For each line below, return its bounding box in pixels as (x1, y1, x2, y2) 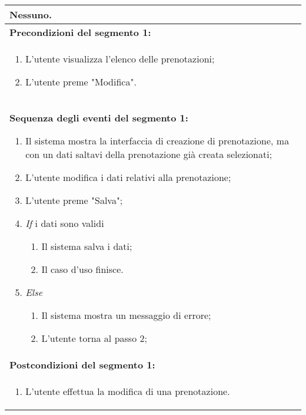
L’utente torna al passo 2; (41, 331, 147, 345)
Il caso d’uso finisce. (41, 262, 124, 276)
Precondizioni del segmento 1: (9, 25, 151, 39)
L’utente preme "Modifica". (25, 75, 137, 88)
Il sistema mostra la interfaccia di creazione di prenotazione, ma (25, 134, 290, 147)
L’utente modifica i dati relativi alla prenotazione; (25, 170, 231, 184)
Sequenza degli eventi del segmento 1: (9, 111, 188, 124)
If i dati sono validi (25, 216, 104, 230)
